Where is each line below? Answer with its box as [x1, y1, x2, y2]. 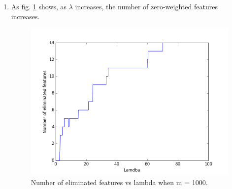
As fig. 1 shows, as [11, 1, 67, 11]
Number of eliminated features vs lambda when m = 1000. [31, 177, 208, 187]
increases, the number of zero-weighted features [75, 1, 218, 11]
